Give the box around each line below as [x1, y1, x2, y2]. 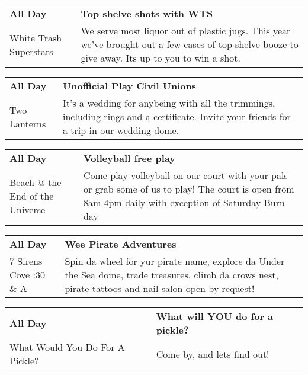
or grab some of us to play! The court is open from [83, 182, 294, 195]
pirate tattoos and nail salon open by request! [65, 281, 255, 295]
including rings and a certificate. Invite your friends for [63, 110, 291, 123]
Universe [9, 202, 46, 216]
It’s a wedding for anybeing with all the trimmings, [63, 96, 275, 110]
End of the [9, 188, 54, 203]
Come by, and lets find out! [156, 347, 269, 361]
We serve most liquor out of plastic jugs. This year [81, 24, 291, 37]
